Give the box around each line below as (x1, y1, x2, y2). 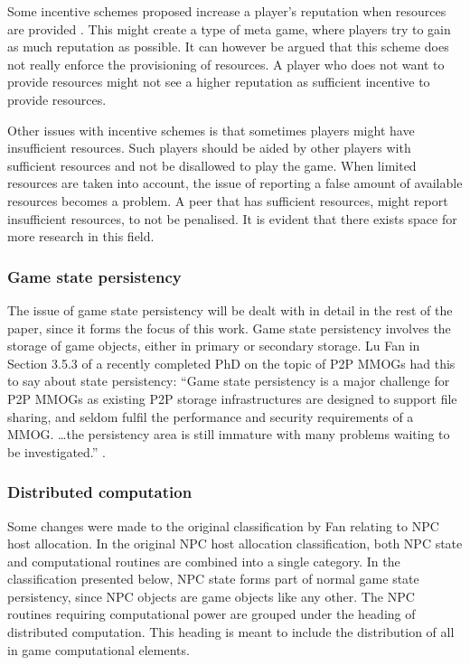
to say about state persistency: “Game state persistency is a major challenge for (7, 371, 450, 390)
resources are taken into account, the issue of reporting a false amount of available (7, 173, 463, 192)
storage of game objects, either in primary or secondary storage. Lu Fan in (7, 336, 420, 355)
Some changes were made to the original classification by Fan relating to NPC (7, 516, 439, 535)
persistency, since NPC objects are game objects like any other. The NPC (7, 586, 415, 605)
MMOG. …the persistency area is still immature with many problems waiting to (7, 425, 450, 444)
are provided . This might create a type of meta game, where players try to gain (7, 19, 451, 38)
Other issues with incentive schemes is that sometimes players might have (7, 120, 415, 139)
